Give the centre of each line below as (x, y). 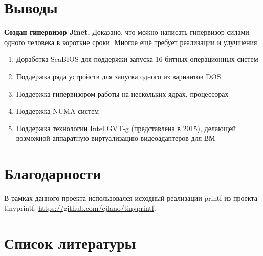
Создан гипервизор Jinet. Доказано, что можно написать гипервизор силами (127, 32)
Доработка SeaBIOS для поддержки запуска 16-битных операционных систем (137, 59)
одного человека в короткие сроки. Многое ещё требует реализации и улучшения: (132, 42)
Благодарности (53, 173)
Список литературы (70, 243)
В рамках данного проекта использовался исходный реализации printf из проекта (131, 198)
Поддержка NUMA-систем (58, 111)
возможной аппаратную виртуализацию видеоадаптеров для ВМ (116, 138)
